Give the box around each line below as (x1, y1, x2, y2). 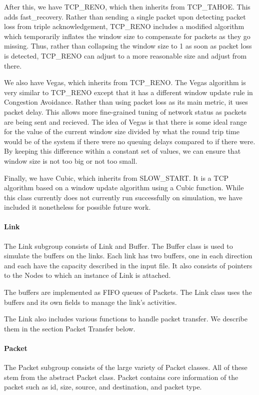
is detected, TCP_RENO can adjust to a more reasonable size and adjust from (4, 50, 247, 61)
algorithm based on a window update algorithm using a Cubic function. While (4, 182, 244, 193)
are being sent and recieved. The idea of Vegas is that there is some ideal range (4, 116, 247, 127)
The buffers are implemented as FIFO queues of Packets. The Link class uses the (4, 287, 252, 297)
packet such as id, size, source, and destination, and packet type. (4, 381, 202, 392)
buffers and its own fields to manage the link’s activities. (4, 296, 177, 307)
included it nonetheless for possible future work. (4, 202, 151, 212)
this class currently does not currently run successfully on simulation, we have (4, 192, 242, 202)
